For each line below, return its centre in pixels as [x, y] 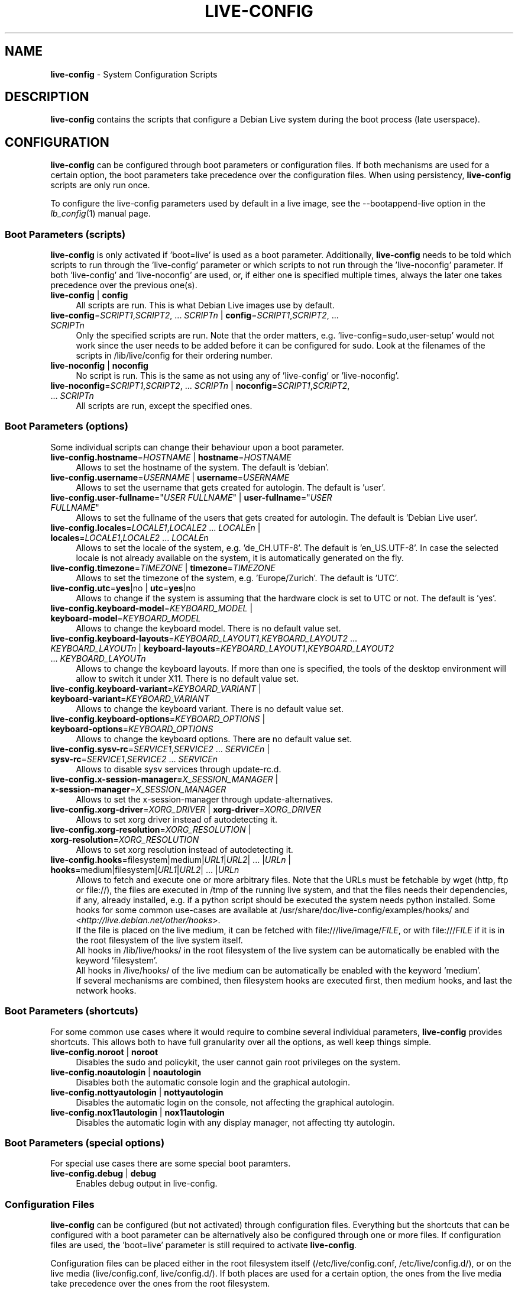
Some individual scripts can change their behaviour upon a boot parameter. [197, 447]
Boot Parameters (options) [67, 426]
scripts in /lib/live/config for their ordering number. [174, 356]
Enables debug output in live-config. [147, 1184]
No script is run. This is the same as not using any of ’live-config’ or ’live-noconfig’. [237, 376]
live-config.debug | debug [103, 1174]
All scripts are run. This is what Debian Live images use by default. [205, 305]
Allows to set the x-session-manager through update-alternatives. [204, 799]
